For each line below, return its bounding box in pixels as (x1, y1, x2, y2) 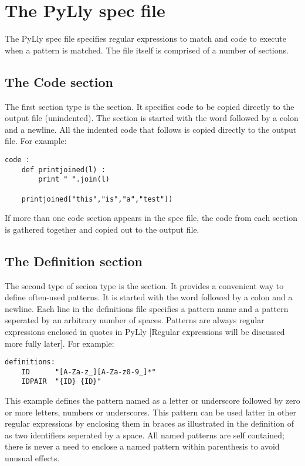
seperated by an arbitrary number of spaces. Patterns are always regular (5, 314, 265, 326)
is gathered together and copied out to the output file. (5, 223, 199, 235)
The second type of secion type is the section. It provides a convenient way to (5, 279, 284, 291)
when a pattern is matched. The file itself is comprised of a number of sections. (5, 43, 289, 56)
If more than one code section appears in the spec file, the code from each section (5, 212, 297, 224)
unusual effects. (5, 452, 60, 464)
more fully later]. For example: (5, 337, 114, 349)
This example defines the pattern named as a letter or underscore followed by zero (5, 394, 300, 407)
